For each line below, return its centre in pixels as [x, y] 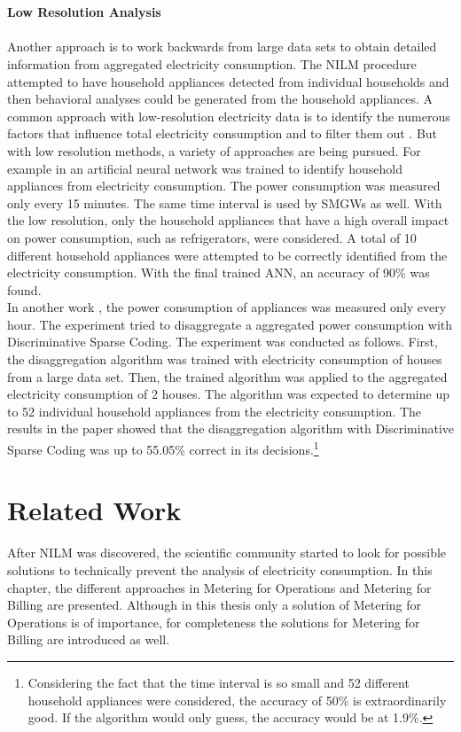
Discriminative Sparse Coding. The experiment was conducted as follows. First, [223, 342]
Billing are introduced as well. [89, 639]
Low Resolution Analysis [84, 12]
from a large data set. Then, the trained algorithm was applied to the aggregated [227, 376]
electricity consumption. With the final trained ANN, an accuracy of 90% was [219, 273]
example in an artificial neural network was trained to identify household [205, 168]
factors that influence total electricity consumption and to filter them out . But [223, 133]
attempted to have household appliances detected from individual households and [228, 81]
